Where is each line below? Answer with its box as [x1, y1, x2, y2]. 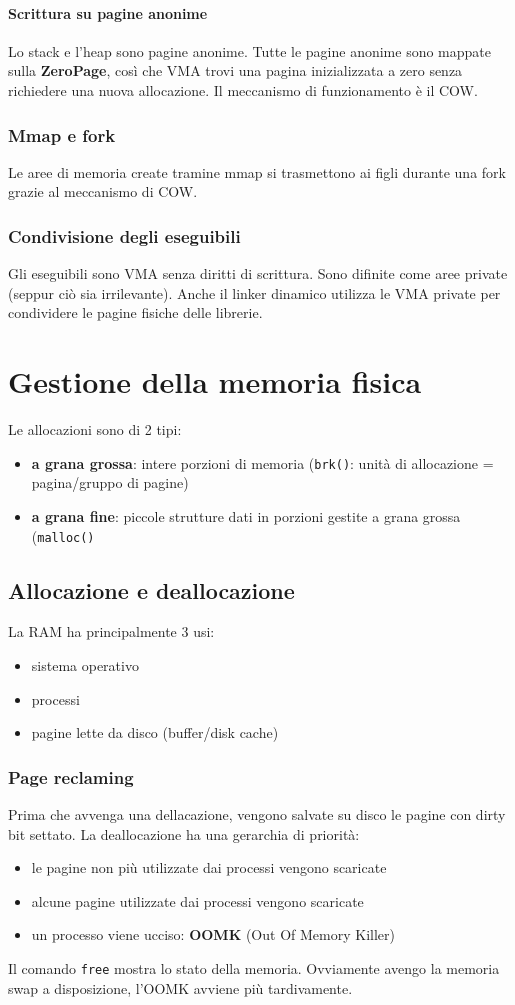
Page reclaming [8, 764, 134, 789]
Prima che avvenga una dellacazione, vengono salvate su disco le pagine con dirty [8, 804, 506, 824]
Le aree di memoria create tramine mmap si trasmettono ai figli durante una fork [8, 161, 506, 182]
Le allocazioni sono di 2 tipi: [8, 419, 182, 440]
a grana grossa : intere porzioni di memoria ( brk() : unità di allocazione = [31, 452, 494, 473]
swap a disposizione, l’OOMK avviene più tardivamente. [8, 977, 353, 998]
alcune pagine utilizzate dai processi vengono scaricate [31, 890, 364, 911]
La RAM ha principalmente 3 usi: [8, 621, 215, 642]
